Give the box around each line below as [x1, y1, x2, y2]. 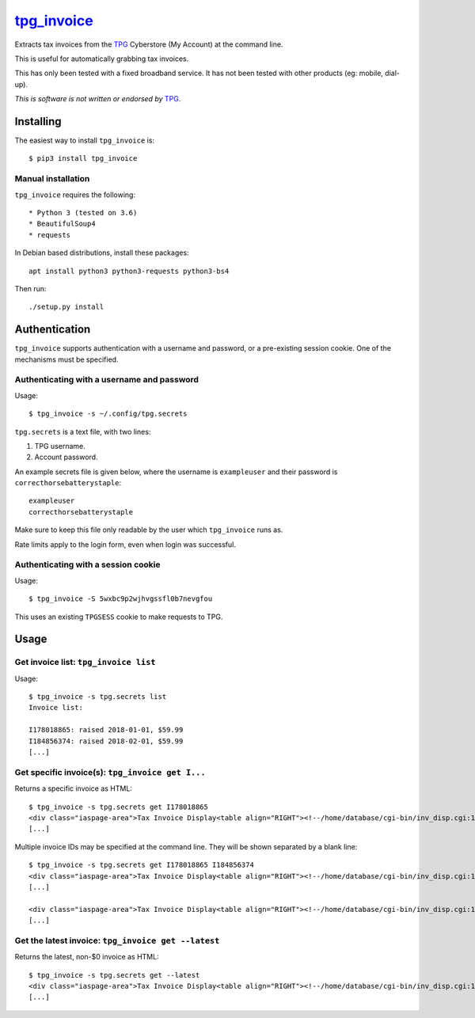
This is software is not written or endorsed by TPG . [14, 94, 181, 104]
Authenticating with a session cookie [14, 559, 161, 570]
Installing [14, 115, 63, 128]
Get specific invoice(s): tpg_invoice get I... [14, 766, 206, 777]
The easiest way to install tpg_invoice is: [14, 135, 154, 146]
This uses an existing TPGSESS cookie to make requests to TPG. [14, 612, 223, 621]
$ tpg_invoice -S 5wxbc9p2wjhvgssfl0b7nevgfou [28, 594, 213, 603]
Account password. [34, 452, 98, 462]
